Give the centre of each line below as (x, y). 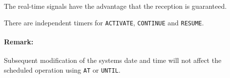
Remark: (19, 41)
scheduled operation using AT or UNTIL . (62, 69)
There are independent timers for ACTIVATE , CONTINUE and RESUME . (104, 22)
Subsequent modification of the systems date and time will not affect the (113, 60)
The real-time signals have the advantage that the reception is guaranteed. (115, 6)
